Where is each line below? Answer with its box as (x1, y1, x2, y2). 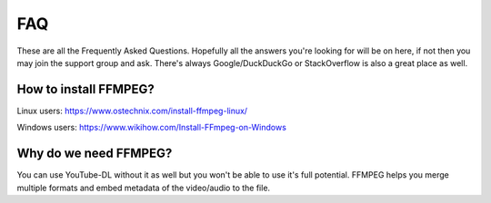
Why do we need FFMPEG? (16, 146, 173, 161)
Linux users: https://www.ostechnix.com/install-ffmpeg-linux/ (16, 105, 248, 116)
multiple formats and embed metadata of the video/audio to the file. (16, 182, 271, 193)
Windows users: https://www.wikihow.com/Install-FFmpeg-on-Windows (16, 122, 286, 133)
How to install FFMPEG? (16, 82, 155, 97)
